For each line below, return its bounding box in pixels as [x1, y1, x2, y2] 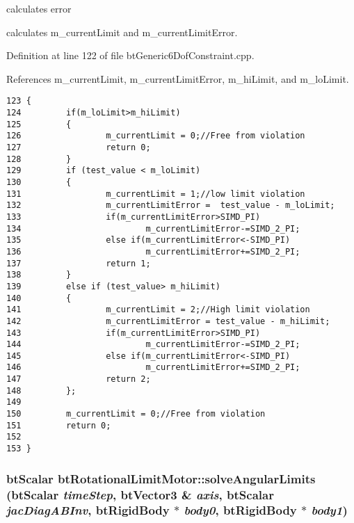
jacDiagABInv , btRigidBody [6, 501, 170, 519]
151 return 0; [6, 420, 111, 431]
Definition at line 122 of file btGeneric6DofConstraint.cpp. [6, 48, 255, 63]
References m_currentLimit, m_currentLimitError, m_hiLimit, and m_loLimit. [6, 71, 349, 86]
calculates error [6, 1, 72, 15]
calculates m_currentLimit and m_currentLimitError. [6, 24, 238, 39]
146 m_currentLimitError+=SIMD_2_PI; [6, 362, 300, 373]
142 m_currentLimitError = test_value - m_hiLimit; [6, 316, 330, 326]
